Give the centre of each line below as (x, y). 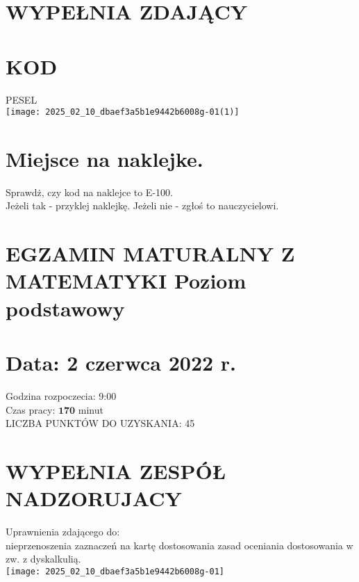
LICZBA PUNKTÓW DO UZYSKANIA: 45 (100, 423)
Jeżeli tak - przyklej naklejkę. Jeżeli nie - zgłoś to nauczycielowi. (142, 205)
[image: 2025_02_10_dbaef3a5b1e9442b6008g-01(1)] (123, 112)
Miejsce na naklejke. (105, 158)
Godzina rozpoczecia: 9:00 (61, 395)
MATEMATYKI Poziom (126, 281)
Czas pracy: (31, 409)
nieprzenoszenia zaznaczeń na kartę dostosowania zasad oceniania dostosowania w (179, 545)
